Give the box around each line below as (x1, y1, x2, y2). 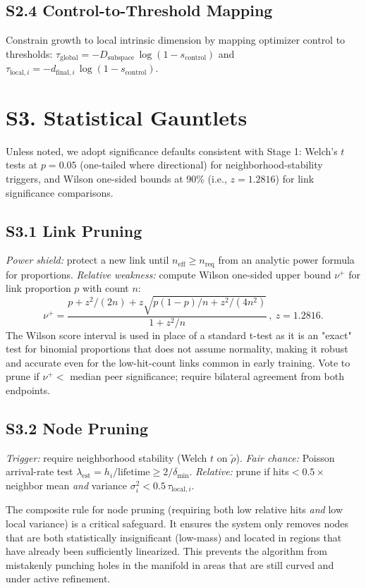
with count (83, 281, 129, 295)
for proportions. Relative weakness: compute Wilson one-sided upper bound (6, 267, 331, 281)
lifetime (118, 467, 150, 478)
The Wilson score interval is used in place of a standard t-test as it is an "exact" (6, 327, 352, 342)
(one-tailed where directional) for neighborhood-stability (80, 157, 323, 172)
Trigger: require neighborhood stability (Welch (6, 450, 207, 465)
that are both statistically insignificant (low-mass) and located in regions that (6, 529, 342, 544)
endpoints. (6, 383, 51, 397)
